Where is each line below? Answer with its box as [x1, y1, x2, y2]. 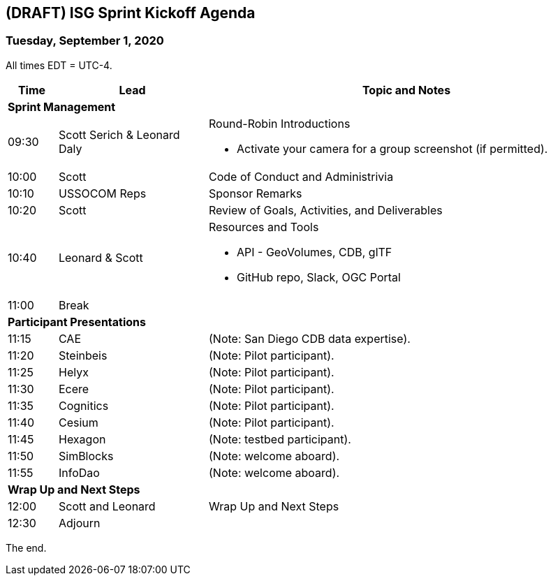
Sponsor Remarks [208, 186, 302, 200]
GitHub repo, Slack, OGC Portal [236, 270, 401, 284]
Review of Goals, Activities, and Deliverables [208, 203, 443, 217]
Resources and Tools [208, 219, 319, 234]
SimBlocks [58, 448, 114, 463]
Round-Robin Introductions [208, 116, 351, 131]
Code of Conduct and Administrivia [208, 169, 394, 184]
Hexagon [58, 432, 106, 446]
